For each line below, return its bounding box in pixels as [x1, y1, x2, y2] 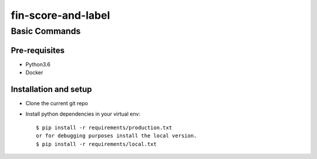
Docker [25, 69, 43, 76]
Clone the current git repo [25, 100, 88, 107]
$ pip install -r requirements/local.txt [36, 141, 157, 147]
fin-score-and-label [11, 9, 110, 22]
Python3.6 [25, 60, 51, 67]
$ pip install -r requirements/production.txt [36, 124, 173, 131]
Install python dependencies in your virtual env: [25, 110, 141, 117]
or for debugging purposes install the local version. [36, 133, 197, 139]
